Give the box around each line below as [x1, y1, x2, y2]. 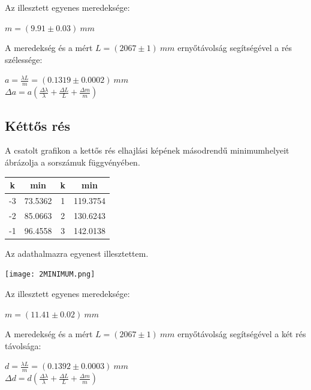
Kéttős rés [5, 116, 70, 134]
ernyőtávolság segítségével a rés [177, 41, 292, 54]
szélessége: [5, 53, 43, 65]
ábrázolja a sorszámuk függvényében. [5, 156, 140, 168]
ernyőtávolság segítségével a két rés [177, 328, 306, 340]
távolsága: [5, 339, 41, 352]
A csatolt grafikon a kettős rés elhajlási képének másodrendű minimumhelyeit [5, 144, 289, 157]
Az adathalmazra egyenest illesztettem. [5, 247, 149, 259]
